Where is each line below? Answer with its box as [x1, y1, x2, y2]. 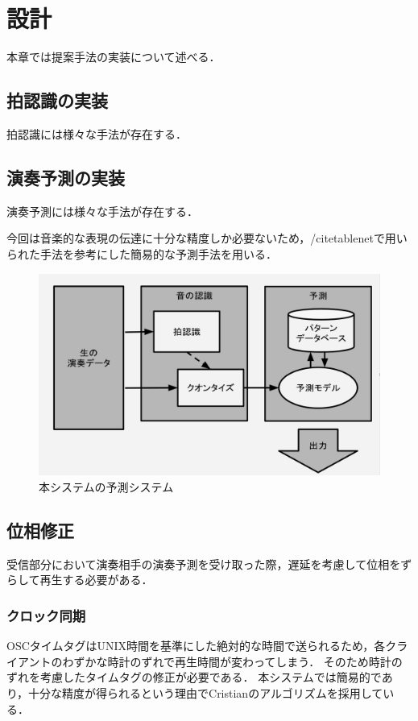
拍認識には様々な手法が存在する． [6, 125, 187, 142]
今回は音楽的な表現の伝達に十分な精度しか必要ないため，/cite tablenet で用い [6, 230, 408, 247]
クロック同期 [6, 605, 86, 625]
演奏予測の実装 [6, 164, 125, 189]
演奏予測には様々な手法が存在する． [6, 202, 198, 219]
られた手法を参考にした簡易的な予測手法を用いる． [6, 245, 277, 262]
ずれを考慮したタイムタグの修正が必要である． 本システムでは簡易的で [6, 669, 382, 686]
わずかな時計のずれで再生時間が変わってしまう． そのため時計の [62, 653, 403, 669]
